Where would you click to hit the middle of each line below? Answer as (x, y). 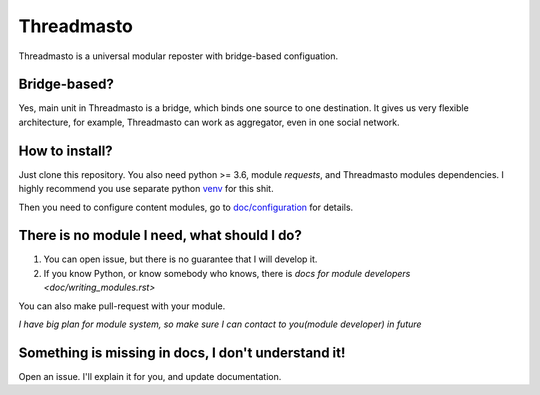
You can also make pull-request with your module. (122, 306)
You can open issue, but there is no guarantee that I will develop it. (180, 259)
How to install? (66, 150)
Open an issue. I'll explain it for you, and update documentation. (150, 376)
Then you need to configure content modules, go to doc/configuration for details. (186, 207)
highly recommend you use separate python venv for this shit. (146, 189)
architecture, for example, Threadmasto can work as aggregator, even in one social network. (209, 122)
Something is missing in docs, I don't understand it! (182, 352)
